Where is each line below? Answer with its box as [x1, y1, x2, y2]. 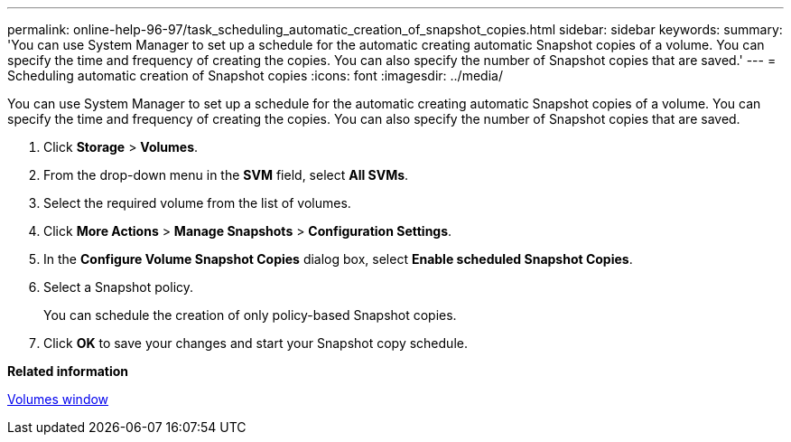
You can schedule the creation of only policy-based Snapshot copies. [43, 307, 457, 323]
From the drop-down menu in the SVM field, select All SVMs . [43, 167, 409, 183]
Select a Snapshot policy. [43, 279, 194, 295]
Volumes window [7, 391, 109, 407]
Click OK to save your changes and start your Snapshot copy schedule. [43, 335, 468, 351]
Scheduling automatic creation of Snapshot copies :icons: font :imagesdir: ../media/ [7, 68, 503, 83]
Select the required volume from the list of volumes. [43, 195, 351, 211]
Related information [7, 363, 129, 379]
